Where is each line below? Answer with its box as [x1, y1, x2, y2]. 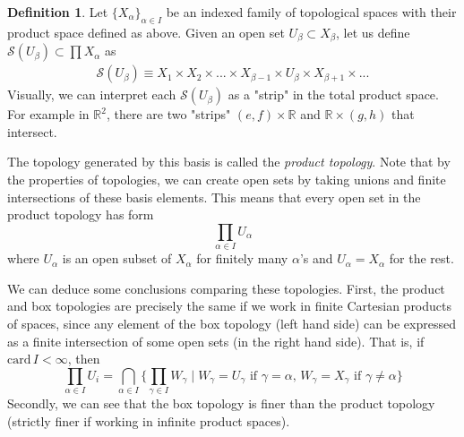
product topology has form [7, 205, 154, 224]
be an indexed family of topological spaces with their [166, 3, 457, 21]
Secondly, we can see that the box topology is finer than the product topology [7, 394, 435, 413]
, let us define [336, 22, 410, 41]
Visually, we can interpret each [7, 85, 176, 104]
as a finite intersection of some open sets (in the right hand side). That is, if [7, 331, 425, 350]
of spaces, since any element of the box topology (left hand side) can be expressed [7, 313, 456, 332]
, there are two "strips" [106, 105, 231, 124]
